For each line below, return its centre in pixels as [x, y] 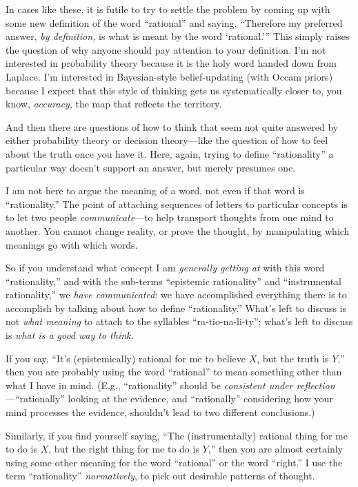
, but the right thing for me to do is [124, 449]
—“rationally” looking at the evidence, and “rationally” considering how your [169, 398]
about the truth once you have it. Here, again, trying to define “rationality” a [170, 153]
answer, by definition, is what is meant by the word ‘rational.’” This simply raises [178, 36]
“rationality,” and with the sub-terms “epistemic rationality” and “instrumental [173, 281]
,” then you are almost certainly [276, 449]
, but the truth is [293, 358]
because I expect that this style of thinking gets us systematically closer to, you [174, 90]
